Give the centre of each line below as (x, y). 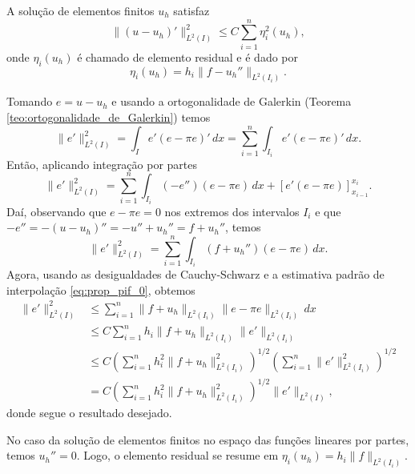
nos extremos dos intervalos (232, 211)
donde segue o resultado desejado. (89, 413)
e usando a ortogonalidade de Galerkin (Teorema (232, 101)
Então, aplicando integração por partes (102, 164)
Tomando (30, 101)
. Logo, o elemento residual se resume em (177, 455)
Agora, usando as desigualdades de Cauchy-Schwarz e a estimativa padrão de (195, 274)
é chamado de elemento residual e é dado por (188, 56)
